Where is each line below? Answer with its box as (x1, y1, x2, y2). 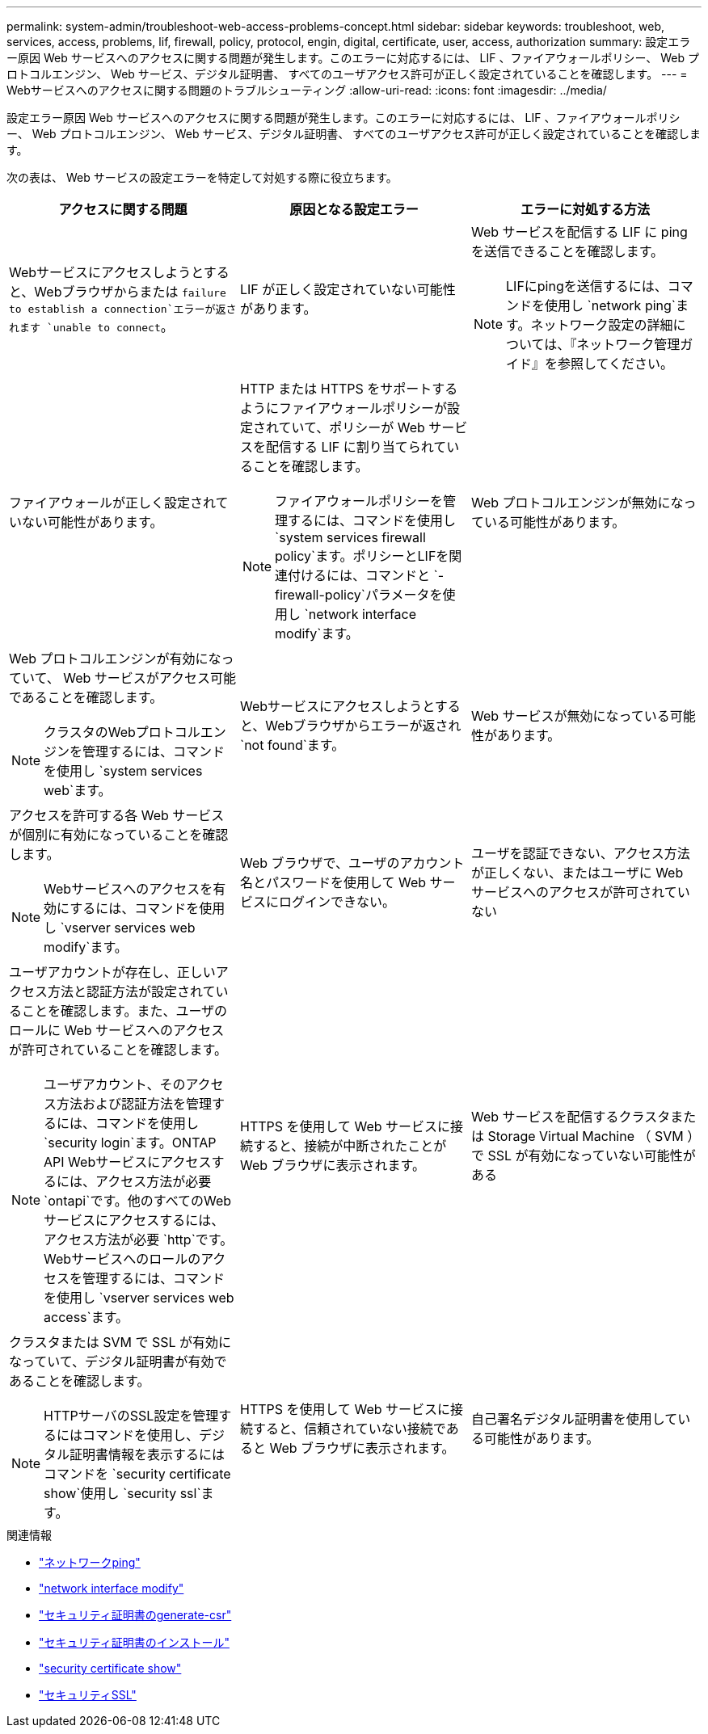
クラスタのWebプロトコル (44, 724, 200, 740)
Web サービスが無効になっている (470, 708, 670, 724)
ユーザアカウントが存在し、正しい (9, 964, 216, 980)
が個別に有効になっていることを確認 (9, 827, 229, 843)
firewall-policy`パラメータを (275, 587, 443, 603)
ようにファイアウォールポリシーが (239, 400, 447, 416)
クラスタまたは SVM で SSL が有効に (9, 1334, 232, 1350)
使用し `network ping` (545, 297, 676, 314)
